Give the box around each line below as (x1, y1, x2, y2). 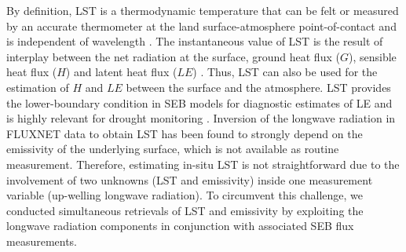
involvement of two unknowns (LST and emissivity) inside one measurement (6, 171, 373, 188)
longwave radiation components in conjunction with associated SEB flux (6, 217, 354, 234)
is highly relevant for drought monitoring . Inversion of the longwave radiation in (6, 110, 396, 126)
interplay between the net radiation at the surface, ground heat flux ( (6, 48, 340, 64)
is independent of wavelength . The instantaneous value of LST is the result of (6, 33, 383, 49)
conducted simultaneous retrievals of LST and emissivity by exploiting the (6, 202, 364, 218)
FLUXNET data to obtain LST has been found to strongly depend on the (6, 125, 363, 141)
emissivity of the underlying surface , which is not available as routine (6, 141, 339, 157)
